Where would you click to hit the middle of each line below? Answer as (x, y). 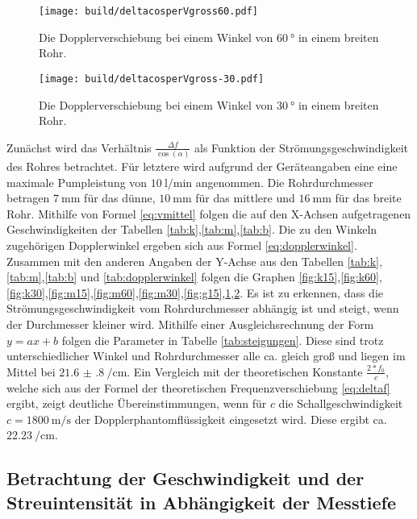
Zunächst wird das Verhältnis (79, 147)
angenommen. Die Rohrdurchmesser (284, 182)
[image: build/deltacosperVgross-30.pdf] (152, 79)
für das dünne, (120, 198)
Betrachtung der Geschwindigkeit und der (186, 478)
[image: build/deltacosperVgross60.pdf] (149, 11)
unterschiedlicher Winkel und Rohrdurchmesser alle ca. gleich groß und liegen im (206, 356)
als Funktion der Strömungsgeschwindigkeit (301, 147)
